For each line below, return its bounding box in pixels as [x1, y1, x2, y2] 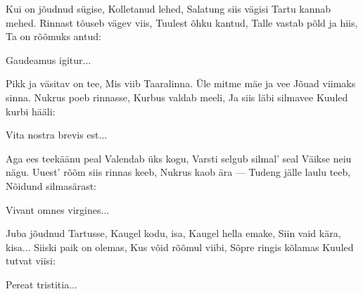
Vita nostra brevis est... [6, 127, 108, 142]
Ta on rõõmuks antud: [6, 29, 101, 44]
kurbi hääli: [6, 103, 56, 118]
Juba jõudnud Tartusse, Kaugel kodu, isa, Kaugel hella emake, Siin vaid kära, [6, 226, 341, 241]
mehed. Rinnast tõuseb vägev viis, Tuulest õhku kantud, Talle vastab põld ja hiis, [6, 15, 358, 30]
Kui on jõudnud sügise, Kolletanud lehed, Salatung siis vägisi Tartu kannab [6, 1, 331, 15]
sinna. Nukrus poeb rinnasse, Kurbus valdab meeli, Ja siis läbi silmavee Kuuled [6, 89, 348, 104]
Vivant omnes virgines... [6, 202, 110, 217]
